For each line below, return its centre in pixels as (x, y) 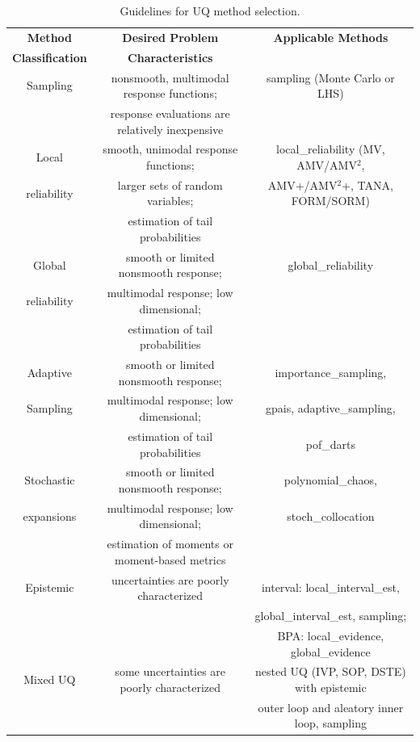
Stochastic (50, 480)
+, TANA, (367, 184)
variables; (170, 201)
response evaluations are (170, 113)
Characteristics (170, 57)
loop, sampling (330, 723)
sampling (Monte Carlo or (330, 77)
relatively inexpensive (170, 129)
